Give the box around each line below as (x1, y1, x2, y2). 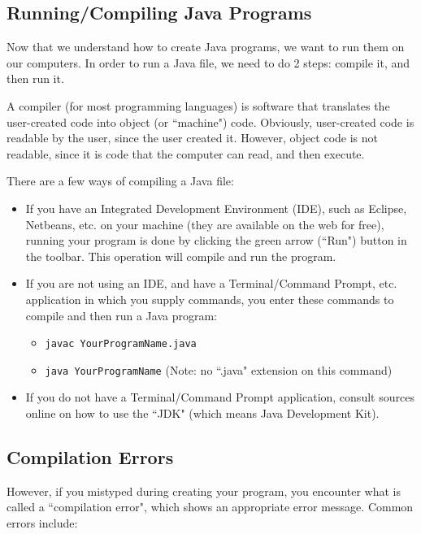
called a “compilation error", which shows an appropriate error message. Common (7, 498, 414, 515)
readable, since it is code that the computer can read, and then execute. (7, 145, 365, 162)
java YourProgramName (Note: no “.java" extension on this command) (45, 361, 393, 378)
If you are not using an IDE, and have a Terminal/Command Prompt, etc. (25, 275, 397, 292)
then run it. (7, 70, 64, 87)
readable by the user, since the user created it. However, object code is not (7, 129, 379, 146)
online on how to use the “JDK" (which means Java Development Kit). (25, 405, 380, 422)
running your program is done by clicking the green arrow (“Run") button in (25, 232, 407, 249)
